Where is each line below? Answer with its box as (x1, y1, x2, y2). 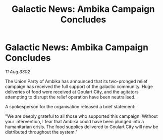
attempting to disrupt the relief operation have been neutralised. (5, 94, 136, 100)
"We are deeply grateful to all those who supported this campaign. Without (5, 113, 158, 119)
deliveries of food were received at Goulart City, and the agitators (5, 89, 139, 94)
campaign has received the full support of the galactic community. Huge (5, 83, 153, 90)
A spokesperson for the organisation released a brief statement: (5, 103, 136, 109)
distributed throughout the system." (5, 129, 78, 135)
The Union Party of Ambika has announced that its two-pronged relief (5, 78, 148, 84)
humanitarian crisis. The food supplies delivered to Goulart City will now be (5, 124, 159, 130)
